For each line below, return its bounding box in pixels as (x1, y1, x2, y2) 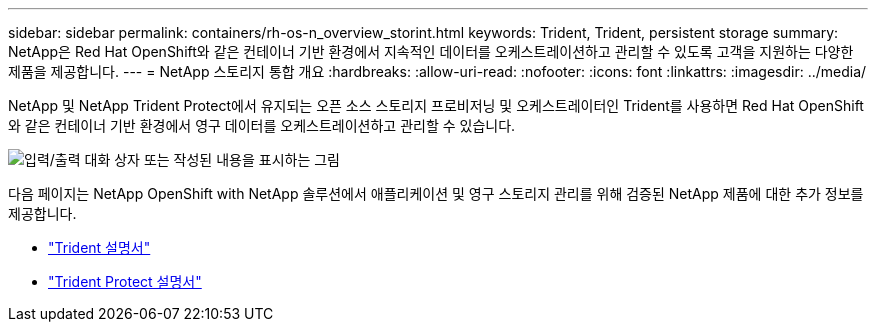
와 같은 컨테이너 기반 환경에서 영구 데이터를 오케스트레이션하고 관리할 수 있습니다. (8, 117, 516, 134)
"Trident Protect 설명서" (48, 273, 202, 290)
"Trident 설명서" (48, 239, 151, 256)
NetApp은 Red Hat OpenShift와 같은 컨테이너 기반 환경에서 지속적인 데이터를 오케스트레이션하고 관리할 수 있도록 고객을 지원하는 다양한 (8, 43, 854, 60)
